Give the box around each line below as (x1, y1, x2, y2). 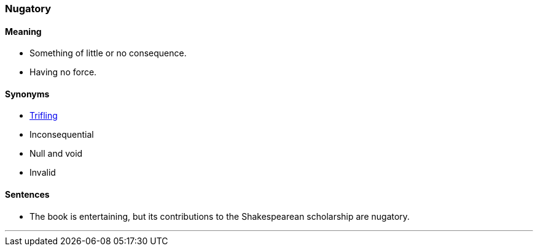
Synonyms (5, 88, 50, 99)
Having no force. (29, 67, 97, 78)
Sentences (5, 189, 50, 200)
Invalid (29, 167, 56, 178)
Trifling (29, 110, 58, 121)
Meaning (5, 26, 42, 37)
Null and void (29, 148, 83, 159)
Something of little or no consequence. (29, 48, 187, 59)
